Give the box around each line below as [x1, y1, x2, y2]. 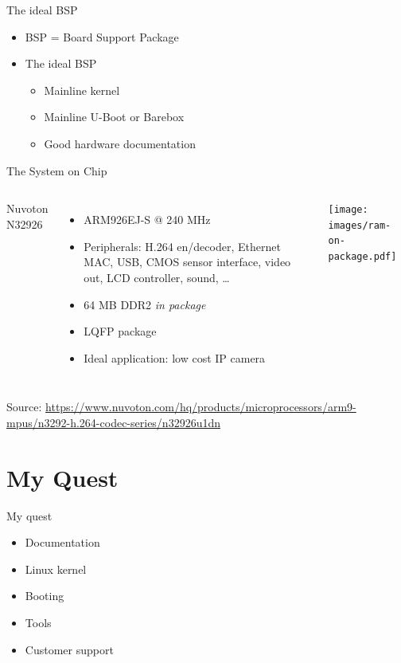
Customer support [25, 641, 114, 657]
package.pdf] [328, 251, 397, 263]
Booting [25, 587, 64, 604]
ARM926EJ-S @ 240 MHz [84, 211, 211, 228]
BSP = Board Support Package [25, 28, 179, 45]
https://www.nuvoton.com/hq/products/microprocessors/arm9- [45, 398, 356, 415]
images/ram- [328, 219, 391, 231]
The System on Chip [6, 162, 107, 178]
